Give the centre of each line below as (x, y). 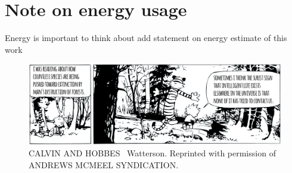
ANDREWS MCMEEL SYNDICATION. (104, 164)
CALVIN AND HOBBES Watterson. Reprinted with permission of (152, 153)
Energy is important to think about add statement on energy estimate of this (146, 38)
